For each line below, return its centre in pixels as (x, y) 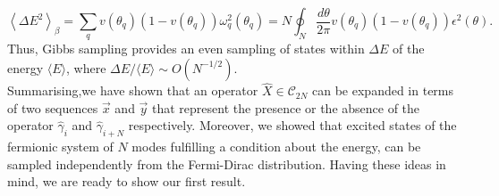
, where (86, 67)
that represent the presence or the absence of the (286, 107)
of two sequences (53, 107)
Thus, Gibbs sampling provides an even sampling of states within (186, 49)
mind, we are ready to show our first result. (127, 181)
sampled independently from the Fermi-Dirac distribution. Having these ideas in (227, 163)
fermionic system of (60, 147)
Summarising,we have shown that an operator (133, 90)
